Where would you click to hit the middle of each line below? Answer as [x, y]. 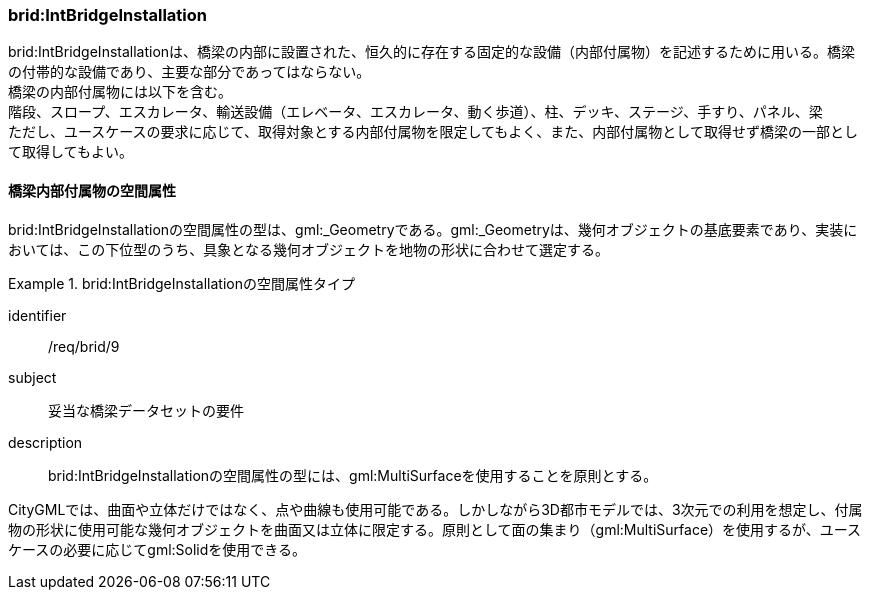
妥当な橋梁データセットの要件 [146, 410]
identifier [37, 315]
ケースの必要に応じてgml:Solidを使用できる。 [157, 549]
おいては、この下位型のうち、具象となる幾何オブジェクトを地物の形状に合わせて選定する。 [308, 249]
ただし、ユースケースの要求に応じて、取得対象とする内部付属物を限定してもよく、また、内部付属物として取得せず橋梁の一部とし [433, 132]
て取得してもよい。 [70, 152]
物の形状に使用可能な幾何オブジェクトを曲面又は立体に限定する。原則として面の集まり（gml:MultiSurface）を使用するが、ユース [435, 529]
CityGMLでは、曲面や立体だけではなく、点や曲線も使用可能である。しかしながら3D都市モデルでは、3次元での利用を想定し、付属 [435, 509]
